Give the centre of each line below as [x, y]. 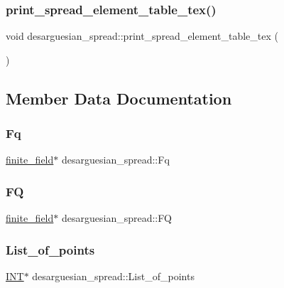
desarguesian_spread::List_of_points [113, 276]
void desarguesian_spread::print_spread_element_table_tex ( [142, 36]
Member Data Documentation [119, 98]
